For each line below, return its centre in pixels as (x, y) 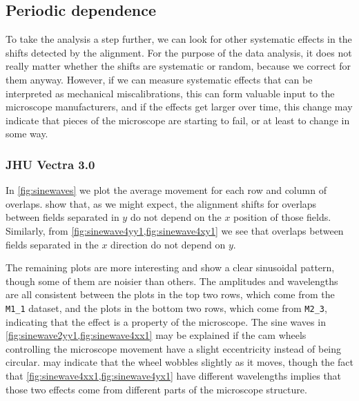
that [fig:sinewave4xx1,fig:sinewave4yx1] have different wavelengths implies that (174, 375)
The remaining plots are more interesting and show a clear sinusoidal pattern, (170, 267)
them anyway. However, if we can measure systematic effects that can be (159, 79)
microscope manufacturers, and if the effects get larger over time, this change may (179, 107)
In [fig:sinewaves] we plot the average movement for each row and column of (166, 190)
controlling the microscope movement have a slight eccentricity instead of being (174, 348)
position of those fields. (282, 217)
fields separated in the (52, 244)
